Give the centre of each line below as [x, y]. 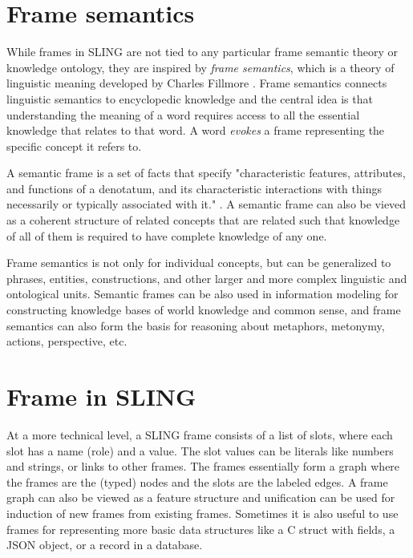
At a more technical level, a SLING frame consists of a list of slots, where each [200, 434]
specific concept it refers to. [74, 146]
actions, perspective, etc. [67, 341]
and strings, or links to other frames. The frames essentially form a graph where [203, 466]
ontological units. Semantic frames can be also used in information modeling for [202, 294]
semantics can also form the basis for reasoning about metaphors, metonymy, [196, 325]
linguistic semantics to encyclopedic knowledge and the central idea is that [190, 98]
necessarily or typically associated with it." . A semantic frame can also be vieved [206, 204]
